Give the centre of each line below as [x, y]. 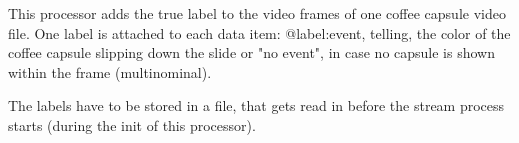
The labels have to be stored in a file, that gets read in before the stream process [256, 105]
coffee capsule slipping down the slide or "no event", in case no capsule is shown [251, 52]
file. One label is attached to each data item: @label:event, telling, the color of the [259, 32]
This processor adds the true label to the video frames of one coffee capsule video [257, 13]
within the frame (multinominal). [110, 71]
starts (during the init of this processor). [132, 124]
